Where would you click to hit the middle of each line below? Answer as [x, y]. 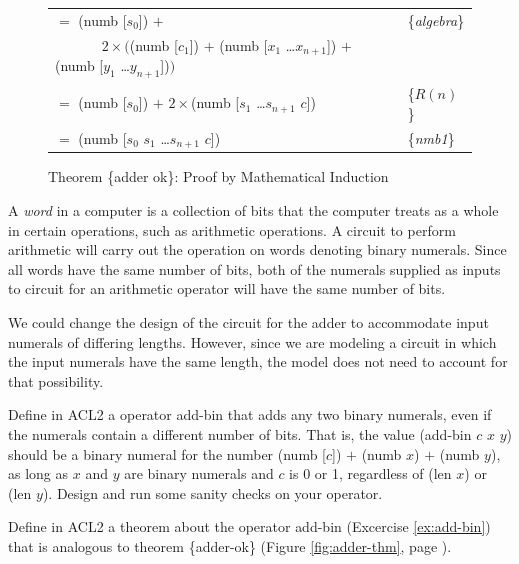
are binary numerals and [199, 473]
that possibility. [56, 380]
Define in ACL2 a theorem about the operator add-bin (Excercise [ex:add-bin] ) [249, 526]
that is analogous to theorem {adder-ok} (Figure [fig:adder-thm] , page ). [230, 545]
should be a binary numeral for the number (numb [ [167, 453]
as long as [38, 473]
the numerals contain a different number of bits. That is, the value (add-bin [240, 434]
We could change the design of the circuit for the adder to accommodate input [248, 322]
